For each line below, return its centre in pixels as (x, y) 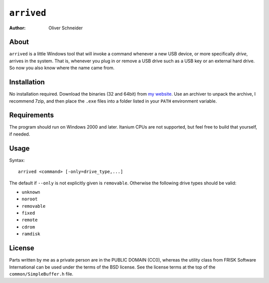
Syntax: (17, 160)
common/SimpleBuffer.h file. (41, 274)
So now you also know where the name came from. (62, 68)
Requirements (32, 115)
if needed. (20, 134)
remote (30, 220)
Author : (17, 28)
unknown (31, 192)
